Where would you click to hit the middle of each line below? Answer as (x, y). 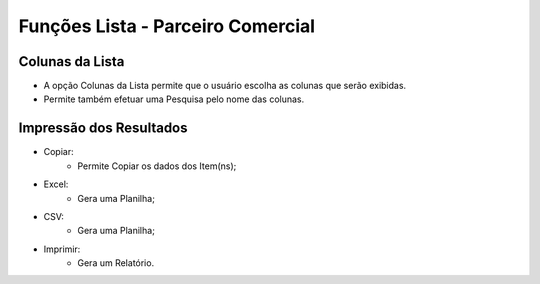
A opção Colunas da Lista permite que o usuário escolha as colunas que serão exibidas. (225, 86)
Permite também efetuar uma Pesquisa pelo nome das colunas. (174, 99)
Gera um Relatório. (116, 263)
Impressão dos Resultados (103, 128)
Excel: (56, 184)
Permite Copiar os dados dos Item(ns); (157, 166)
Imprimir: (62, 249)
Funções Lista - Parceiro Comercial (166, 26)
